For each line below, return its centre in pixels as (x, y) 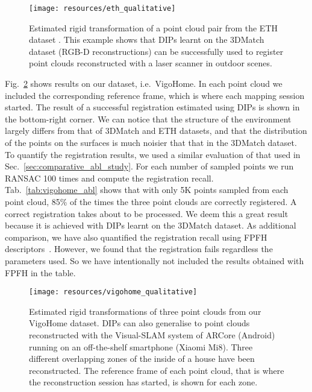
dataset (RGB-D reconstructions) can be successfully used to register (156, 51)
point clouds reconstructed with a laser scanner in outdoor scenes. (151, 63)
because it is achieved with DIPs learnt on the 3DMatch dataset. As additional (151, 225)
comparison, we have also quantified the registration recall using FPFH (136, 237)
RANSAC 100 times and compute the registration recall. (109, 178)
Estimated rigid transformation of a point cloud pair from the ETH (154, 27)
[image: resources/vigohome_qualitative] (113, 292)
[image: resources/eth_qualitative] (102, 8)
